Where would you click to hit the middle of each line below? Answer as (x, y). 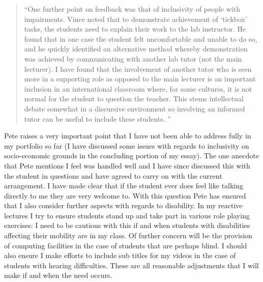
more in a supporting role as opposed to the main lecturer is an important (140, 79)
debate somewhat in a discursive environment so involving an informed (135, 108)
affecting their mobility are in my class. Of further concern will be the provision (128, 235)
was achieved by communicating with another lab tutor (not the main (133, 58)
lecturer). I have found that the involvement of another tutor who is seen (138, 68)
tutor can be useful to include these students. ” (97, 118)
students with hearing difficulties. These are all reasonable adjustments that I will (131, 265)
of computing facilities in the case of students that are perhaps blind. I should (126, 245)
